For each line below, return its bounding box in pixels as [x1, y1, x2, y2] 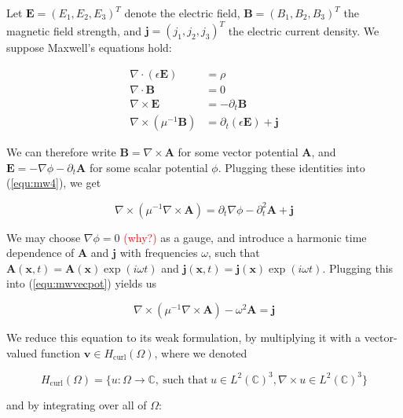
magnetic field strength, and [6, 22, 142, 38]
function [40, 344, 81, 361]
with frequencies [119, 244, 198, 261]
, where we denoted [154, 344, 247, 361]
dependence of [6, 244, 75, 261]
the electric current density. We [228, 22, 379, 38]
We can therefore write [6, 144, 116, 160]
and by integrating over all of [6, 396, 147, 412]
